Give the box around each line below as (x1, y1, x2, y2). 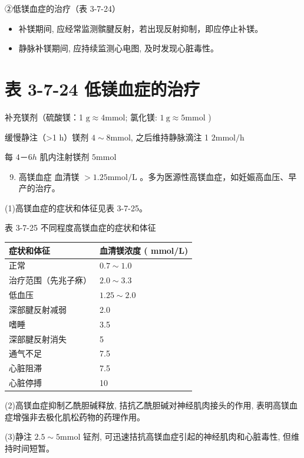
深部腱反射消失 (9, 332, 67, 345)
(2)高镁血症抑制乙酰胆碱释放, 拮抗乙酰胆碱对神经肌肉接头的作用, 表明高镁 (5, 399, 289, 411)
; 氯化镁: (125, 110, 157, 123)
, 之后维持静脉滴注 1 (130, 130, 209, 143)
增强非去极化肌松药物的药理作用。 (12, 410, 145, 423)
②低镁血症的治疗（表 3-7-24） (5, 2, 120, 14)
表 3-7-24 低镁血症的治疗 (5, 76, 200, 100)
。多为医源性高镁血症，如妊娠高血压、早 (140, 170, 297, 182)
